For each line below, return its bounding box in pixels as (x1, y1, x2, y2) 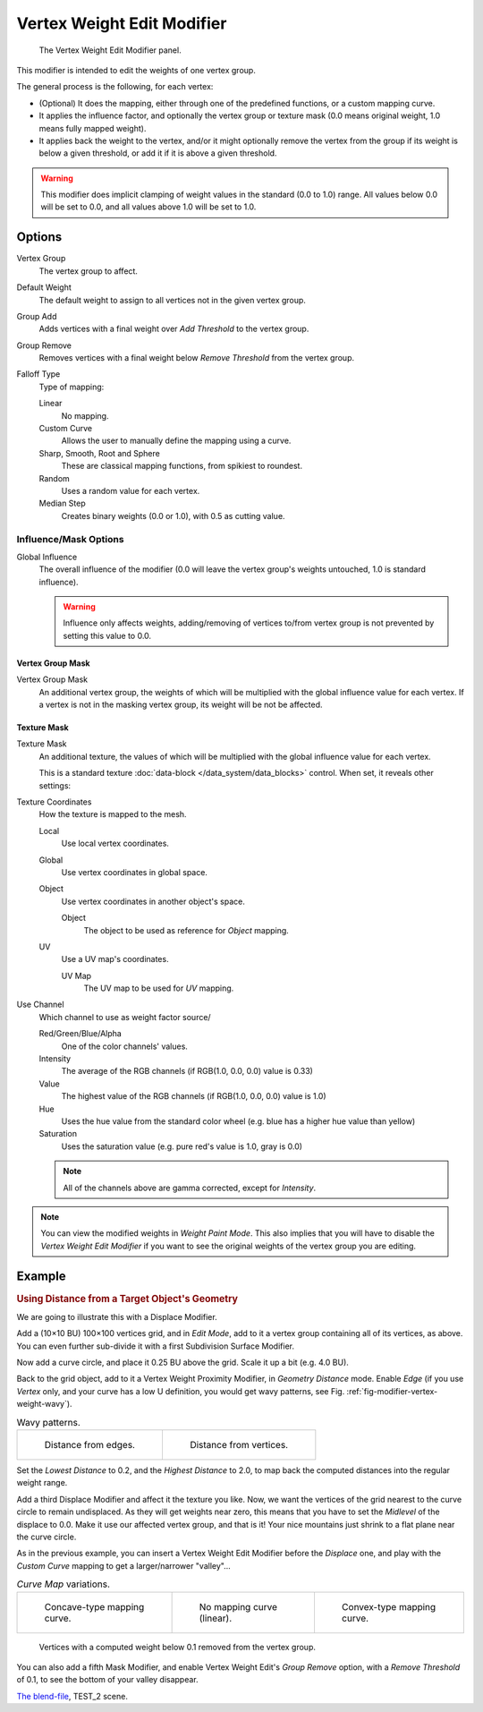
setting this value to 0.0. (63, 630, 152, 641)
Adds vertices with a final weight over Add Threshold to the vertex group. (38, 323, 309, 335)
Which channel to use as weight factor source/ (38, 1011, 211, 1022)
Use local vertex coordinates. (61, 838, 170, 849)
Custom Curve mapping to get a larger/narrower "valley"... (16, 1560, 232, 1571)
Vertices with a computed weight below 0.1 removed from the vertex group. (38, 1641, 317, 1652)
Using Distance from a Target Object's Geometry (16, 1292, 239, 1305)
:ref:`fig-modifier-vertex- (346, 1385, 438, 1396)
